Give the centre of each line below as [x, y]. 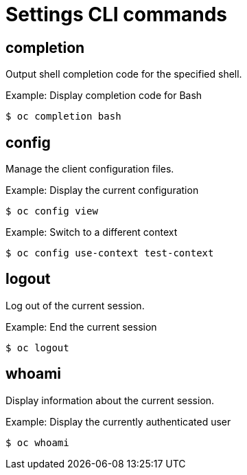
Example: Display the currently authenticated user [118, 421]
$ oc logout [37, 347]
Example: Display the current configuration [102, 190]
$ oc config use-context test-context [110, 253]
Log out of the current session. [75, 305]
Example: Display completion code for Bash [104, 96]
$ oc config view [52, 211]
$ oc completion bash [63, 117]
